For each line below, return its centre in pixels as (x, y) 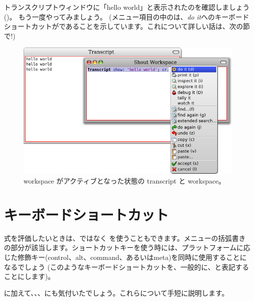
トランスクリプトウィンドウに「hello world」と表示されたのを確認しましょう (127, 7)
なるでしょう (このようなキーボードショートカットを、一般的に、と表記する (127, 266)
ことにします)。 (29, 276)
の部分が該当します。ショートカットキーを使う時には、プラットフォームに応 (127, 247)
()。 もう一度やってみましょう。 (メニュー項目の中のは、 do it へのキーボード (127, 16)
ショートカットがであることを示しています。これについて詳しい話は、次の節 (127, 26)
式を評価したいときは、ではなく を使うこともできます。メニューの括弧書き (125, 238)
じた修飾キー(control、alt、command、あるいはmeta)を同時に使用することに (126, 257)
